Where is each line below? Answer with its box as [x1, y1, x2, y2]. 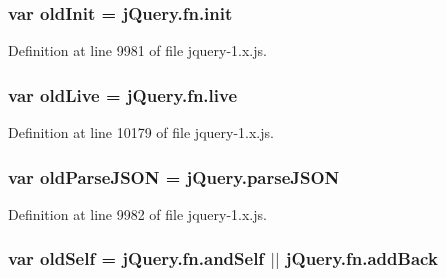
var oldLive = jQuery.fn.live [8, 82, 238, 107]
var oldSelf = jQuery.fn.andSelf [8, 246, 265, 271]
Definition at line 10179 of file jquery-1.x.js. [8, 122, 274, 143]
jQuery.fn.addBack [285, 246, 438, 271]
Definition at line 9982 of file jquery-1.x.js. [8, 203, 267, 224]
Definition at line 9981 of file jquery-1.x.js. [8, 40, 267, 61]
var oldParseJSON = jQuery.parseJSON [8, 164, 340, 189]
